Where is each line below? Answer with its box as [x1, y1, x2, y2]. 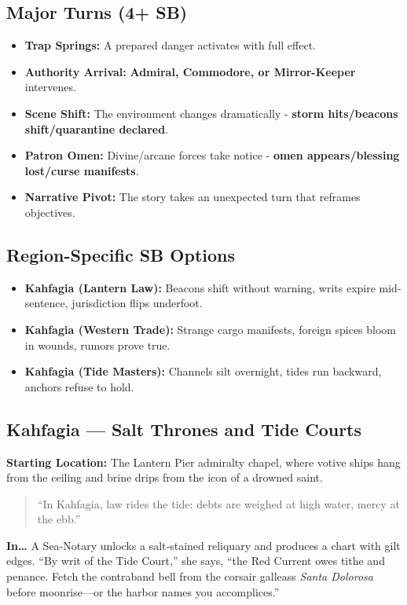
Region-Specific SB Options [6, 242, 236, 266]
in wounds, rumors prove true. [24, 336, 170, 353]
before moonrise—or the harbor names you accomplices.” [6, 583, 280, 599]
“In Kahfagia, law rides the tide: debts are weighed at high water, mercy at [37, 495, 400, 511]
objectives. [24, 203, 75, 220]
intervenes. [24, 79, 76, 95]
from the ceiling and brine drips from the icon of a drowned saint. [6, 469, 323, 486]
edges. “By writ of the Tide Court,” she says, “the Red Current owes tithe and [6, 552, 385, 569]
